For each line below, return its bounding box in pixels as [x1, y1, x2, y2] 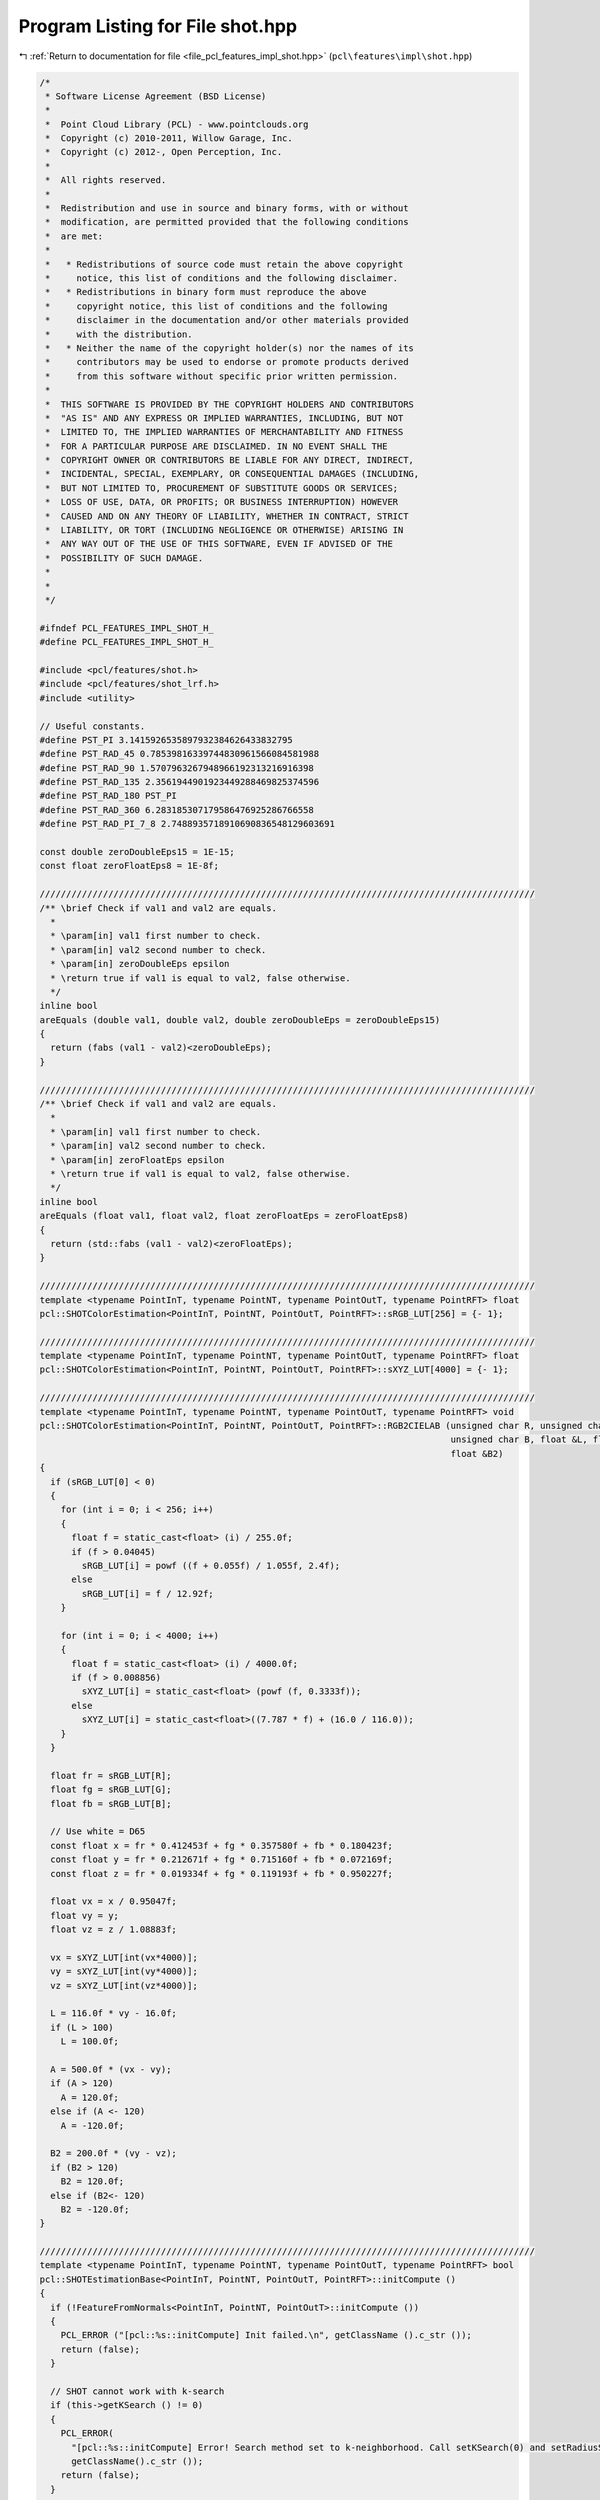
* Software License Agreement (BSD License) [45, 90, 267, 102]
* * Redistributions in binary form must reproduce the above [45, 286, 367, 298]
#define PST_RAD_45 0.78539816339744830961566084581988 [39, 748, 320, 760]
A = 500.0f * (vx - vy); [50, 2064, 172, 2075]
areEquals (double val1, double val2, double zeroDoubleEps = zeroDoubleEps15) [39, 1014, 441, 1025]
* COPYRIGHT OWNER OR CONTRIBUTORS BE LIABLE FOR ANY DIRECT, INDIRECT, [45, 455, 415, 466]
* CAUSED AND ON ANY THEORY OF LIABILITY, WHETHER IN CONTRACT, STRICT [45, 510, 409, 522]
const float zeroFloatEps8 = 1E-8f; [39, 860, 220, 872]
